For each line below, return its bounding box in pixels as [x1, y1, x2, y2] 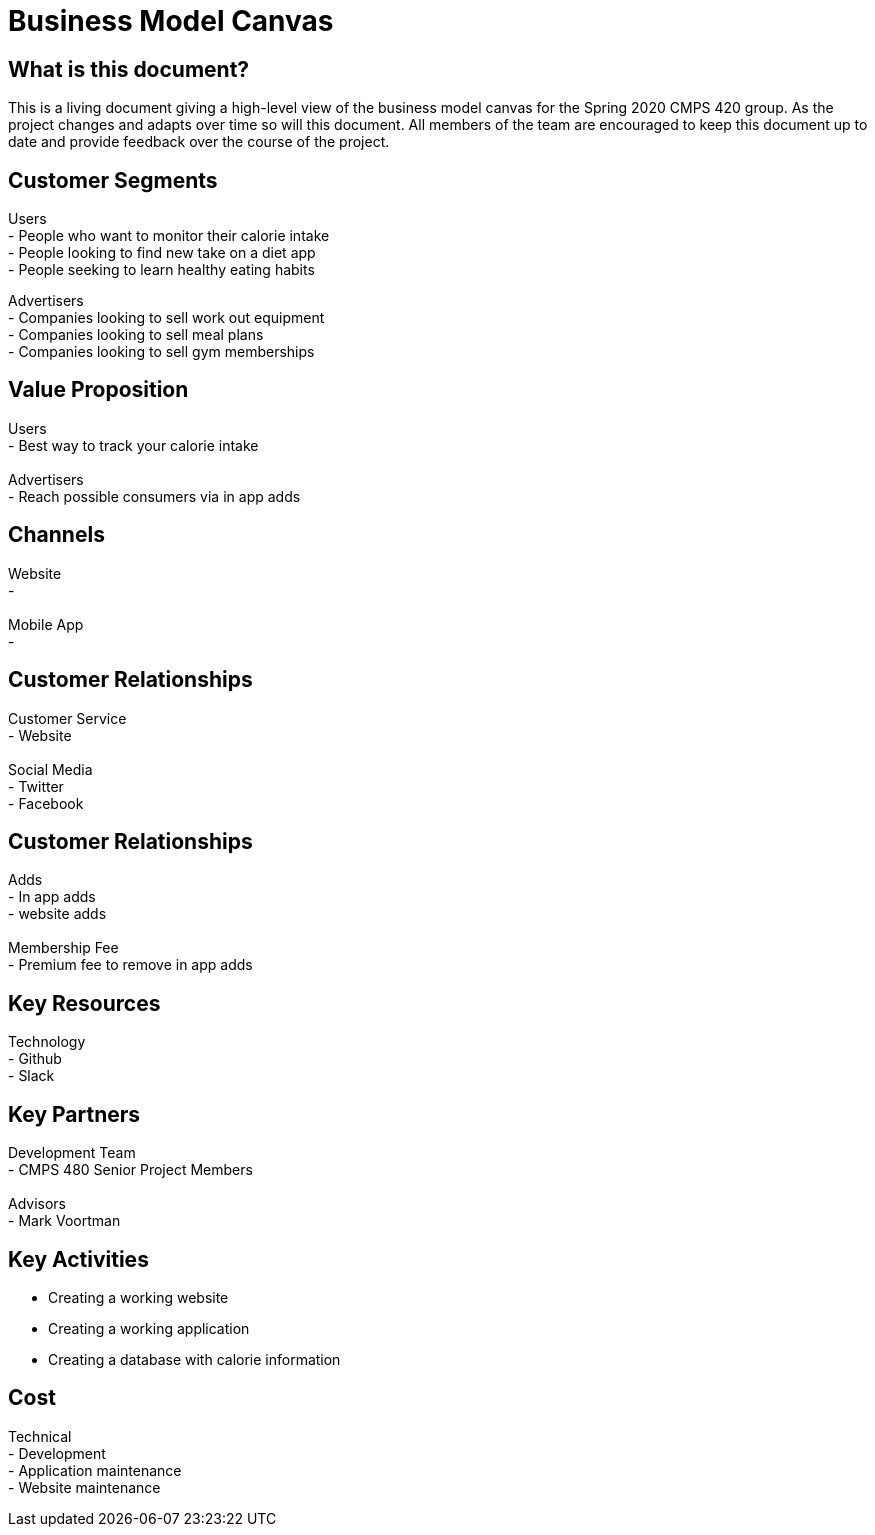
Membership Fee [8, 939, 119, 957]
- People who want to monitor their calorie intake [8, 227, 330, 245]
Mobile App [8, 615, 84, 633]
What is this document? [8, 56, 250, 82]
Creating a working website [48, 1288, 229, 1306]
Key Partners [8, 1101, 141, 1127]
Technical [8, 1427, 72, 1445]
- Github [8, 1050, 62, 1068]
